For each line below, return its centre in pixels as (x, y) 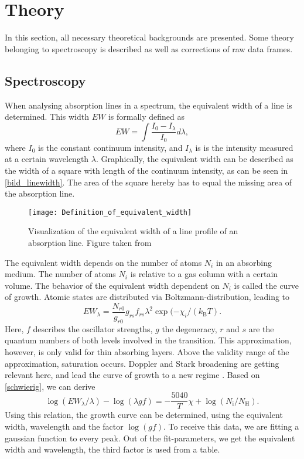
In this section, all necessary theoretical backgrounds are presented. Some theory (149, 37)
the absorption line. (40, 193)
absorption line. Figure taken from (90, 242)
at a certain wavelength (47, 159)
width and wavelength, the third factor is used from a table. (112, 449)
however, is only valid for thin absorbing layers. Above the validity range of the (147, 351)
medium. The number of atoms (60, 274)
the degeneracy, (189, 328)
